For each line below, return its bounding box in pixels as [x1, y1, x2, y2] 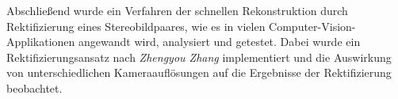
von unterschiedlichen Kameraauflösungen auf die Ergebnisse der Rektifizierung [6, 64, 392, 81]
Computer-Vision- [269, 17, 356, 34]
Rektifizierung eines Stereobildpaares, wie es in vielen [6, 17, 266, 34]
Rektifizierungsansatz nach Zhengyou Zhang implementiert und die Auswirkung [6, 48, 392, 65]
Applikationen [6, 33, 75, 50]
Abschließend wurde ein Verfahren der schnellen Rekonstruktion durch [6, 2, 348, 18]
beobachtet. [6, 79, 63, 96]
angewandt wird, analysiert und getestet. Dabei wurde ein [78, 33, 361, 50]
